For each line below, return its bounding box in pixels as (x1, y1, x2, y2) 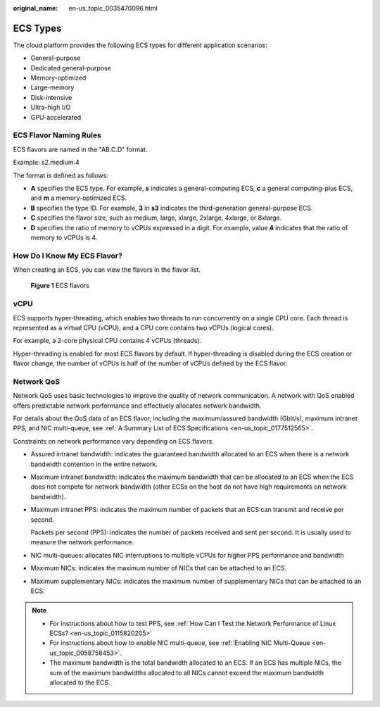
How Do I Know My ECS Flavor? (13, 251, 122, 261)
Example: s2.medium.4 (13, 158, 80, 167)
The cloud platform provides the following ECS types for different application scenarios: (13, 41, 267, 49)
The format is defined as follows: (13, 171, 108, 180)
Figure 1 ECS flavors (30, 282, 90, 290)
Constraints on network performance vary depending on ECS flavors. (13, 437, 214, 445)
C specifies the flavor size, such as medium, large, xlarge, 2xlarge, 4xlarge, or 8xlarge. (30, 213, 282, 222)
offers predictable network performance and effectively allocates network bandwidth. (13, 401, 262, 410)
